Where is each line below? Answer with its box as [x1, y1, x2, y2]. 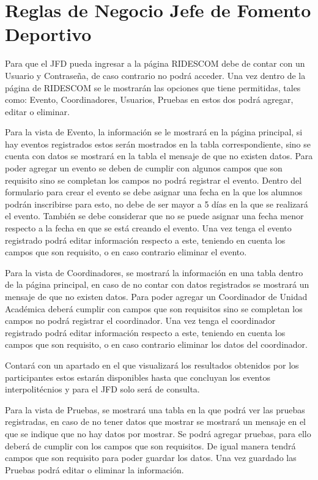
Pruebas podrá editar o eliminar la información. [5, 463, 184, 476]
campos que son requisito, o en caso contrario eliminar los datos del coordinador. [5, 338, 308, 351]
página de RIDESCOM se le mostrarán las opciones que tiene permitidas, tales [5, 81, 301, 94]
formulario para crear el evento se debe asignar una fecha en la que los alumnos [5, 186, 303, 198]
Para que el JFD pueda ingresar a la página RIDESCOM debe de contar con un [5, 57, 305, 70]
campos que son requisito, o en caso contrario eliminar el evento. [5, 246, 247, 258]
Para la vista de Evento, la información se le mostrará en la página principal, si [5, 126, 303, 138]
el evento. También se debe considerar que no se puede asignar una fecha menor [5, 209, 304, 222]
